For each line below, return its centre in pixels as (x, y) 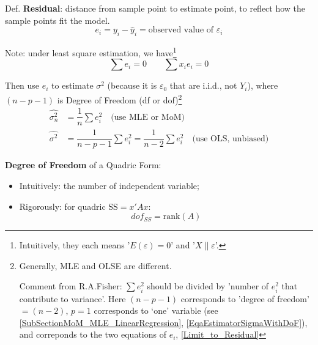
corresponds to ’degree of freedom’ (245, 298)
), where (263, 85)
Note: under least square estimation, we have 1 (91, 52)
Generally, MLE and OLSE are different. (95, 265)
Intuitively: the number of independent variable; (109, 186)
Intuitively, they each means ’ (75, 245)
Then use (22, 85)
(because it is (132, 85)
